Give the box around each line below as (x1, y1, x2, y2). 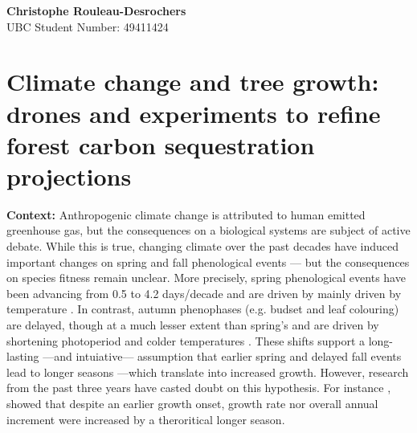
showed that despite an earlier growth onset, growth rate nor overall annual (6, 395, 378, 411)
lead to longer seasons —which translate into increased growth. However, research (6, 363, 409, 380)
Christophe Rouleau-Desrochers (6, 2, 186, 18)
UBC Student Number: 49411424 (6, 18, 169, 35)
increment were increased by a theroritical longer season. (6, 411, 285, 427)
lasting (6, 348, 39, 365)
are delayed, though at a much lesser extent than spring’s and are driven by (6, 317, 379, 333)
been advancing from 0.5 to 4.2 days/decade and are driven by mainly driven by (6, 284, 402, 301)
